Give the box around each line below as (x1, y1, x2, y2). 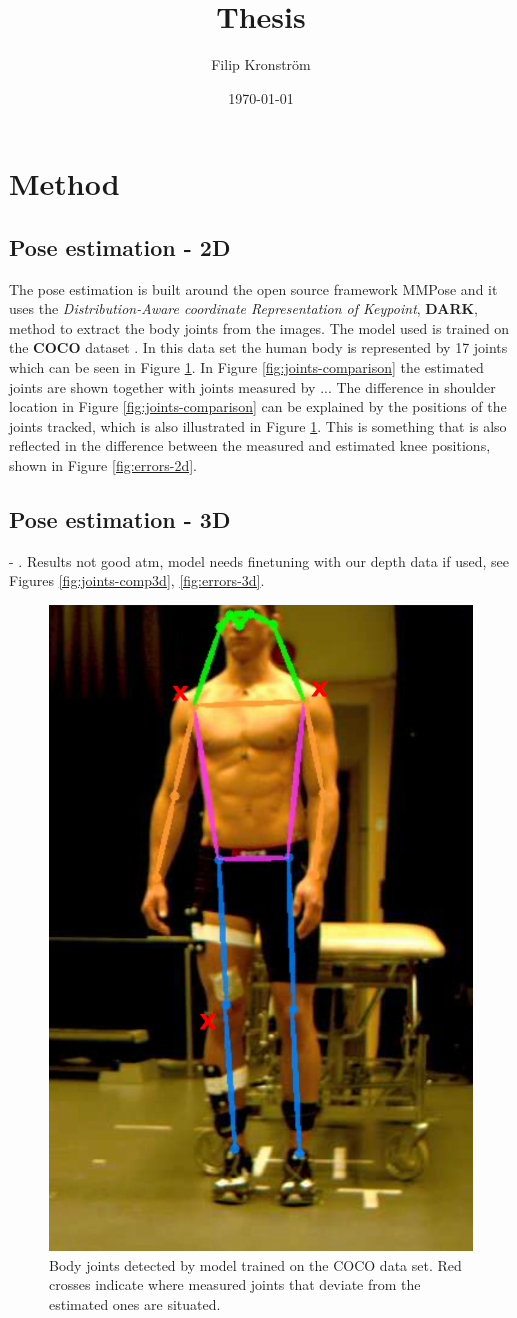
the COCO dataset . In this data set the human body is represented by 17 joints (9, 337, 508, 358)
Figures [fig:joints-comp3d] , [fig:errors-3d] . (9, 570, 265, 591)
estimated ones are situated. (49, 1293, 221, 1314)
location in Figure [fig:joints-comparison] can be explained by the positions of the (9, 396, 507, 417)
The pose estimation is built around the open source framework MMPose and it (9, 278, 498, 299)
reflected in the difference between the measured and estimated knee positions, (9, 435, 491, 456)
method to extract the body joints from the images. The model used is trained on (9, 317, 510, 338)
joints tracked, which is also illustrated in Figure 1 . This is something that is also (9, 415, 507, 436)
